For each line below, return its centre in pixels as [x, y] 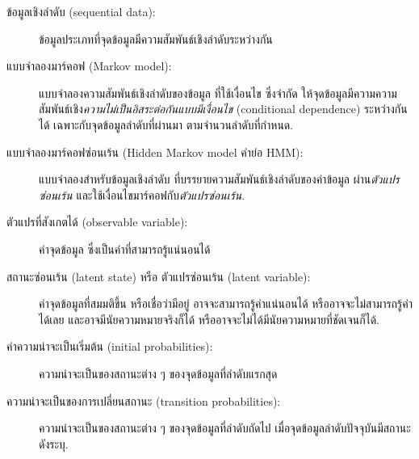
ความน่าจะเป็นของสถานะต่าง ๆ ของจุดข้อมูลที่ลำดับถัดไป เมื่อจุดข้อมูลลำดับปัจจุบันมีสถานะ [225, 428]
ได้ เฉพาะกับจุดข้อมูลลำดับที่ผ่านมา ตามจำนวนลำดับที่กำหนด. [166, 124]
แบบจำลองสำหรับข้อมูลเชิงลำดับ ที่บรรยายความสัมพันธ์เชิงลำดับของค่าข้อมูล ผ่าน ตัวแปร [219, 179]
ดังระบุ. [54, 443]
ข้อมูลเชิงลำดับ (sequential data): [81, 11]
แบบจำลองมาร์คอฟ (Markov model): [89, 66]
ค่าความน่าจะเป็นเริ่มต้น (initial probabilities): [110, 346]
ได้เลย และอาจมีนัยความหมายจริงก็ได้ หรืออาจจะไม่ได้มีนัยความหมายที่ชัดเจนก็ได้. [209, 319]
